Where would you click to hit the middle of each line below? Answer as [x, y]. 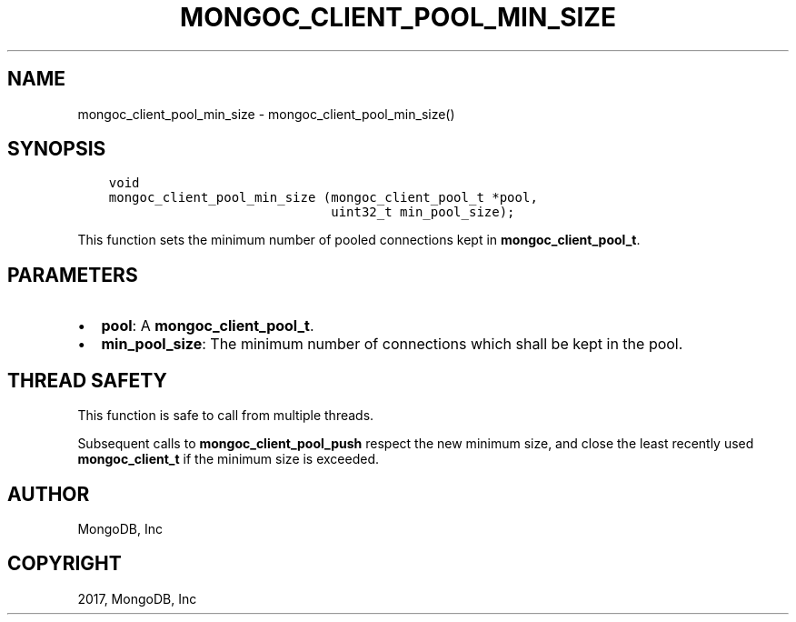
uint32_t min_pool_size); [423, 212]
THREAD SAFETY [87, 380]
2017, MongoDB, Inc [137, 598]
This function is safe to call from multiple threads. [226, 416]
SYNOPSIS [57, 149]
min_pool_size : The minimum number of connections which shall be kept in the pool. [392, 344]
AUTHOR [49, 494]
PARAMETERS [73, 275]
